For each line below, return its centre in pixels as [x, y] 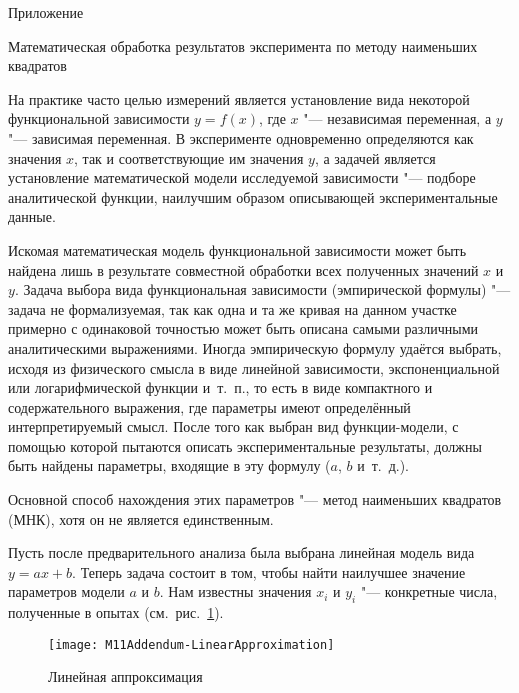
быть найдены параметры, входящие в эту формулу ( [169, 465]
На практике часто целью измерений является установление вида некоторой [239, 98]
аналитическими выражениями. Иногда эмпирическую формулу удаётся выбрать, [255, 347]
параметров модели [66, 591]
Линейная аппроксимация [125, 676]
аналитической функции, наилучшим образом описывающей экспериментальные [253, 196]
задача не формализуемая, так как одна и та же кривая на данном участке [232, 308]
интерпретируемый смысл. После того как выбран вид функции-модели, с [233, 426]
